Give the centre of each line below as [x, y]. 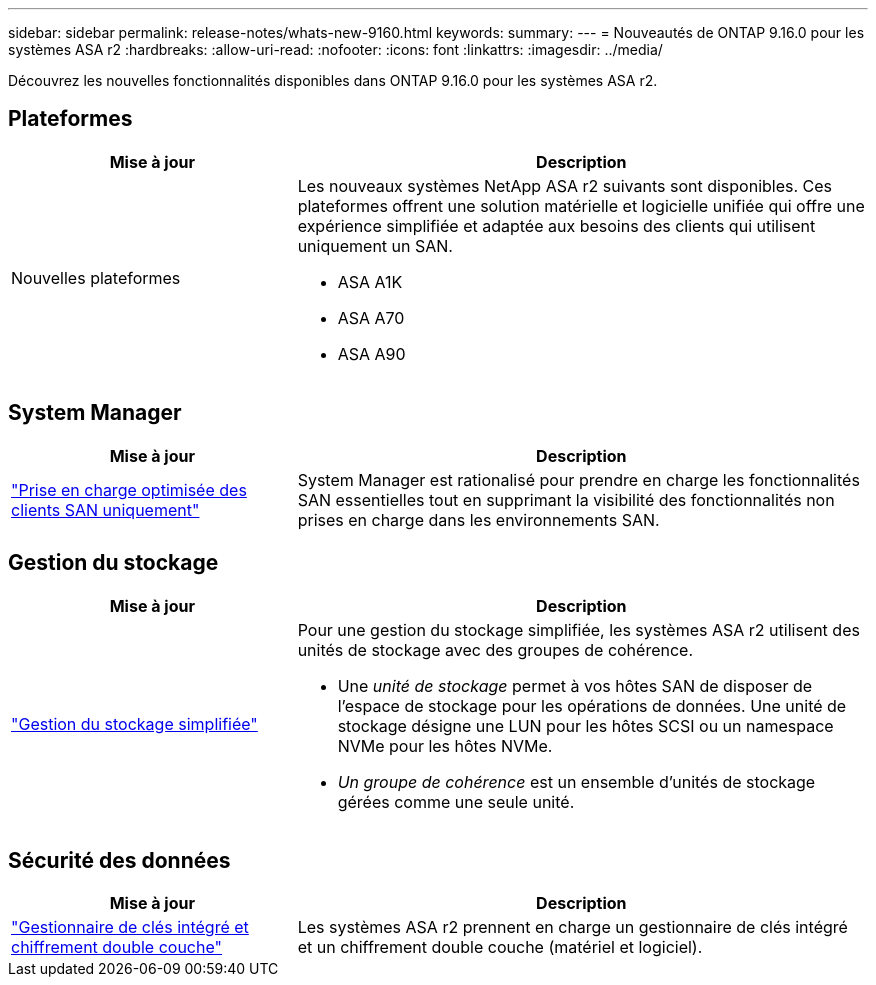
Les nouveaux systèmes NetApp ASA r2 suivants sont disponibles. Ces [565, 185]
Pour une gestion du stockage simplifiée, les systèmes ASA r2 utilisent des [578, 629]
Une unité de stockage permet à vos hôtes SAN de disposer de [575, 685]
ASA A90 [371, 353]
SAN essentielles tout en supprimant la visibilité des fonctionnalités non [566, 499]
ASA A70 [371, 317]
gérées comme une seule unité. [456, 801]
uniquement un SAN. [375, 245]
